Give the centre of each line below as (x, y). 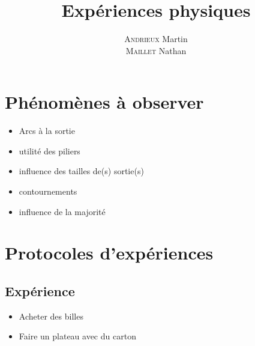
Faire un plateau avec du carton (77, 336)
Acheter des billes (51, 316)
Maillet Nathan (156, 50)
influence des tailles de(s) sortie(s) (81, 171)
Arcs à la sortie (47, 131)
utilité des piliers (49, 150)
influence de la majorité (62, 211)
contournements (48, 191)
